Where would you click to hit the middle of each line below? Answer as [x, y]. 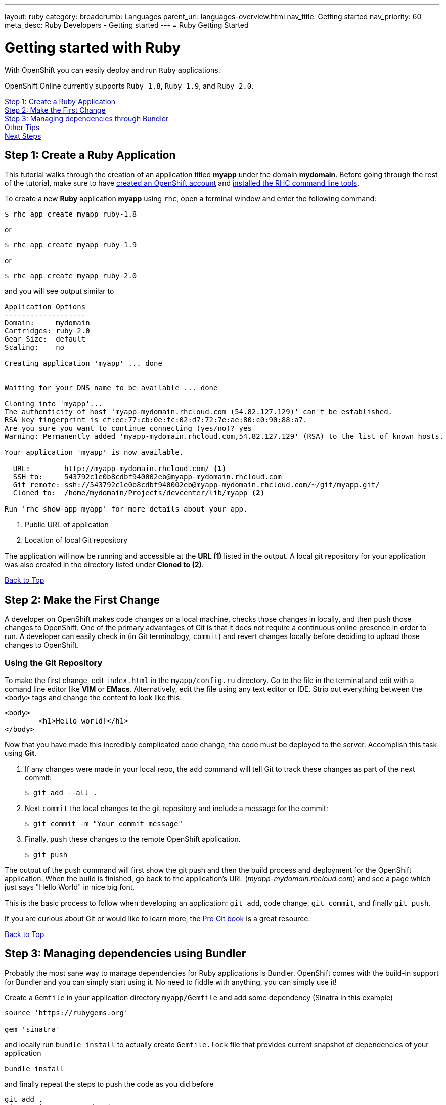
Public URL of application [67, 525]
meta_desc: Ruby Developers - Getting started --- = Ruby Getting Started [127, 25]
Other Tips [22, 127]
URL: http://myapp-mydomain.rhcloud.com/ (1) [120, 469]
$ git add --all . [61, 793]
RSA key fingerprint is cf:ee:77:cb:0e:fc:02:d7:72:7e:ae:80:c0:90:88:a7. [156, 420]
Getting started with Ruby [93, 47]
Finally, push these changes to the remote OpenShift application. [133, 839]
